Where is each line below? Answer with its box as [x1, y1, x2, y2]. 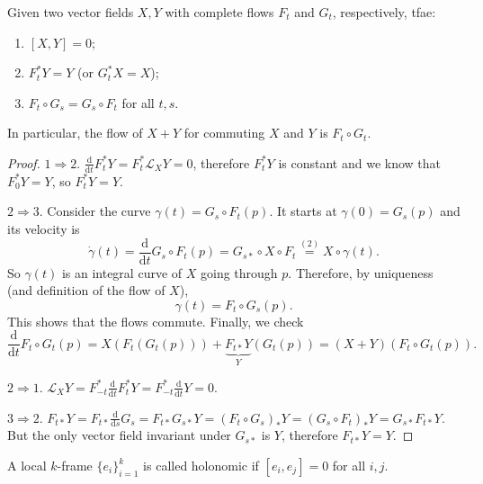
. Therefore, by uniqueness [288, 263, 434, 282]
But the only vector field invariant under [7, 426, 231, 444]
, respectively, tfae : [332, 3, 436, 21]
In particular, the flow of [7, 123, 143, 142]
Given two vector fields [7, 3, 134, 21]
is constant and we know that [278, 153, 441, 172]
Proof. [7, 153, 40, 172]
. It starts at [269, 202, 337, 220]
